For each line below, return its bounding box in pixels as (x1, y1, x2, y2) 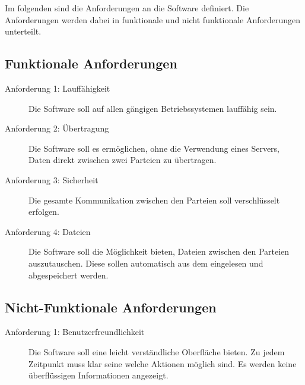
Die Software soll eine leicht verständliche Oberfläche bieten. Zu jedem (28, 345, 285, 358)
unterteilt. (5, 25, 42, 37)
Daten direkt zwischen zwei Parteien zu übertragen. (28, 154, 217, 166)
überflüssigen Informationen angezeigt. (28, 369, 169, 381)
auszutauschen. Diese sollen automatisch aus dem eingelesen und (28, 256, 263, 269)
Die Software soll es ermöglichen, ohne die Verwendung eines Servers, (28, 142, 279, 154)
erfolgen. (28, 205, 59, 218)
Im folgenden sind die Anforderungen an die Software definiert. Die (5, 2, 249, 14)
